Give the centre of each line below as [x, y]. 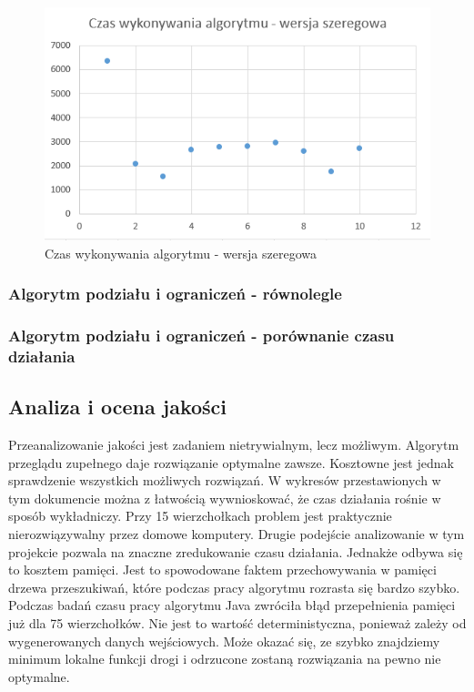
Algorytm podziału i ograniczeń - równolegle [175, 294]
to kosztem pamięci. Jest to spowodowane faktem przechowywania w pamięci [222, 570]
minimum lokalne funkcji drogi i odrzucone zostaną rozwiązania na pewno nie [225, 659]
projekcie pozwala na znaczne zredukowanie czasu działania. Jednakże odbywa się [236, 551]
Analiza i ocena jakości [118, 407]
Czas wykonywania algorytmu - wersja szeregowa [181, 253]
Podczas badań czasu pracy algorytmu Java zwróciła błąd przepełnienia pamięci [232, 605]
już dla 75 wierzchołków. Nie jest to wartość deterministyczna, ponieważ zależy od [237, 623]
